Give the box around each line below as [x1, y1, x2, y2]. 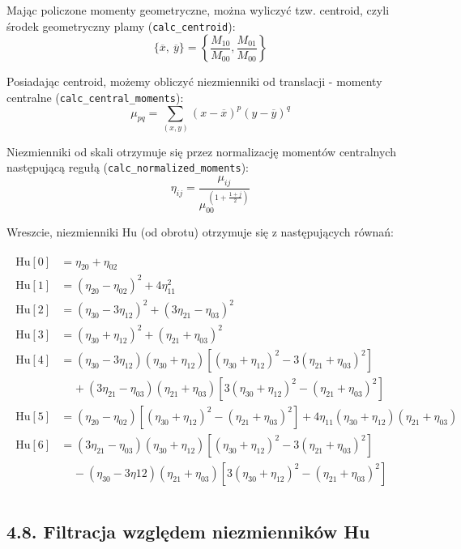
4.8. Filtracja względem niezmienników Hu [6, 518, 370, 543]
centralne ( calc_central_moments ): [6, 88, 184, 105]
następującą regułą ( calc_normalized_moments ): [6, 159, 249, 176]
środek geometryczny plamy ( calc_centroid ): [6, 17, 236, 34]
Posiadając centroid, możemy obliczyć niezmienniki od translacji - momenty [6, 73, 382, 90]
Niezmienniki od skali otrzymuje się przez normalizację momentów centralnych [6, 143, 396, 160]
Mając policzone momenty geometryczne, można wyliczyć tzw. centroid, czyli [6, 2, 390, 18]
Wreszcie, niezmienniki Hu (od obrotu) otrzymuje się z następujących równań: [6, 223, 394, 240]
